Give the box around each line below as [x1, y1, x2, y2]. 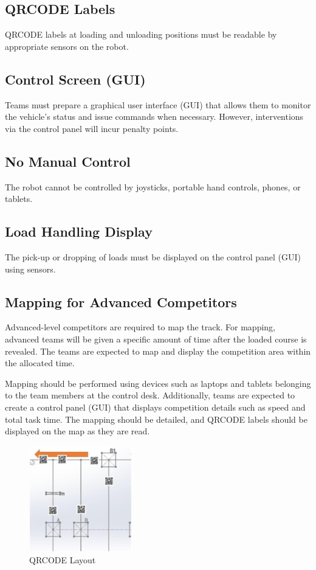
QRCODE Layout [29, 554, 96, 566]
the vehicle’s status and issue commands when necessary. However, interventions [5, 110, 304, 123]
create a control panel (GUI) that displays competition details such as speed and [5, 400, 306, 413]
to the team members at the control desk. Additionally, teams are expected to [5, 389, 295, 401]
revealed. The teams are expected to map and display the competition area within [5, 344, 311, 357]
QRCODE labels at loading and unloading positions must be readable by [5, 28, 277, 41]
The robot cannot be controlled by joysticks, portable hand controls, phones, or [5, 180, 301, 193]
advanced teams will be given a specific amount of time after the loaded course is [5, 332, 307, 345]
